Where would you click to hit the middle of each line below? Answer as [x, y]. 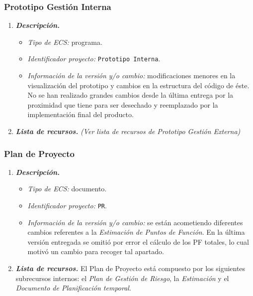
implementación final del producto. [81, 114]
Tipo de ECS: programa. [65, 42]
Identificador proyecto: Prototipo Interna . [94, 59]
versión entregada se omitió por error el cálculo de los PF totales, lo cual [138, 241]
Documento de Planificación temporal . [73, 288]
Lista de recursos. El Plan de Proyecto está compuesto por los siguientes [130, 268]
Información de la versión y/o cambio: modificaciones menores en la [131, 75]
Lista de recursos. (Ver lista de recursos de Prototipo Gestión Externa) [128, 131]
